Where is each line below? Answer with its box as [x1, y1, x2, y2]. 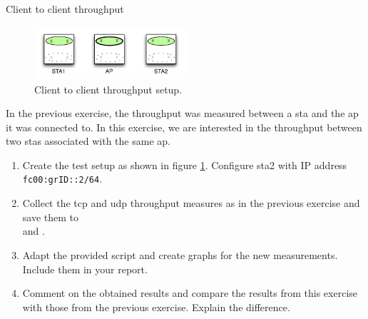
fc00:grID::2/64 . [22, 171, 103, 186]
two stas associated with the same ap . [6, 133, 170, 148]
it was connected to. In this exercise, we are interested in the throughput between [6, 119, 362, 134]
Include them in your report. [22, 261, 148, 276]
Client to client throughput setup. [34, 81, 183, 96]
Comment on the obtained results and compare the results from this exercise [22, 285, 358, 300]
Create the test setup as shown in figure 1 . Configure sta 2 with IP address [22, 157, 347, 172]
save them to [22, 209, 79, 224]
